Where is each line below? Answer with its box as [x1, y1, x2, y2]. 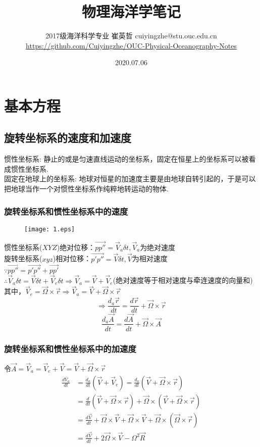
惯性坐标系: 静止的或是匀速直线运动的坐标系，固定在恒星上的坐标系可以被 [4, 154, 249, 164]
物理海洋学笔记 [81, 1, 181, 22]
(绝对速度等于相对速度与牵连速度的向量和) [113, 275, 253, 285]
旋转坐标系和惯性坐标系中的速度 [4, 205, 128, 217]
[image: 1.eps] [24, 225, 75, 233]
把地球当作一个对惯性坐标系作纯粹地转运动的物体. [4, 183, 169, 194]
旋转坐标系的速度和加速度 [4, 130, 131, 145]
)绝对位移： [57, 241, 95, 252]
